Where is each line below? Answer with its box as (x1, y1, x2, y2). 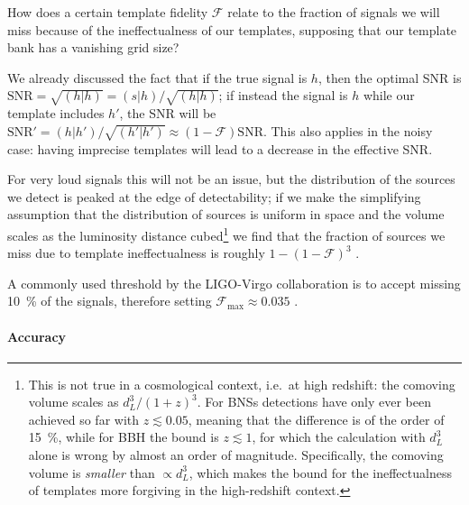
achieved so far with (28, 409, 140, 428)
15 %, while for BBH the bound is (28, 427, 219, 446)
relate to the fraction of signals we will (227, 3, 440, 21)
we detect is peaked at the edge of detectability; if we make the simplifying (7, 187, 421, 206)
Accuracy (7, 326, 67, 345)
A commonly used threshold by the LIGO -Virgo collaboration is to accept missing (7, 273, 461, 292)
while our (363, 86, 415, 105)
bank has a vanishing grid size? (7, 38, 179, 57)
